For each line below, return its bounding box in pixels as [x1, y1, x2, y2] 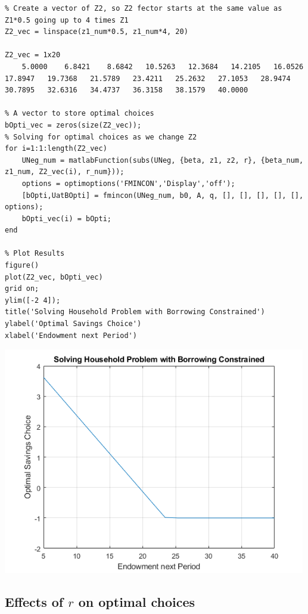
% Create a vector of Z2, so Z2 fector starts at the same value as [5, 4, 282, 13]
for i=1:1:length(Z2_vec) [5, 144, 107, 153]
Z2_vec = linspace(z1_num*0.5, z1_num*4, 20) [5, 27, 188, 36]
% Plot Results [5, 249, 65, 258]
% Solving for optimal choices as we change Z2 [5, 132, 197, 141]
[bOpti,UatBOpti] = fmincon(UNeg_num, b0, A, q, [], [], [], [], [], [21, 191, 304, 200]
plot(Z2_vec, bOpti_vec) [5, 272, 103, 281]
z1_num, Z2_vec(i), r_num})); [5, 168, 125, 176]
